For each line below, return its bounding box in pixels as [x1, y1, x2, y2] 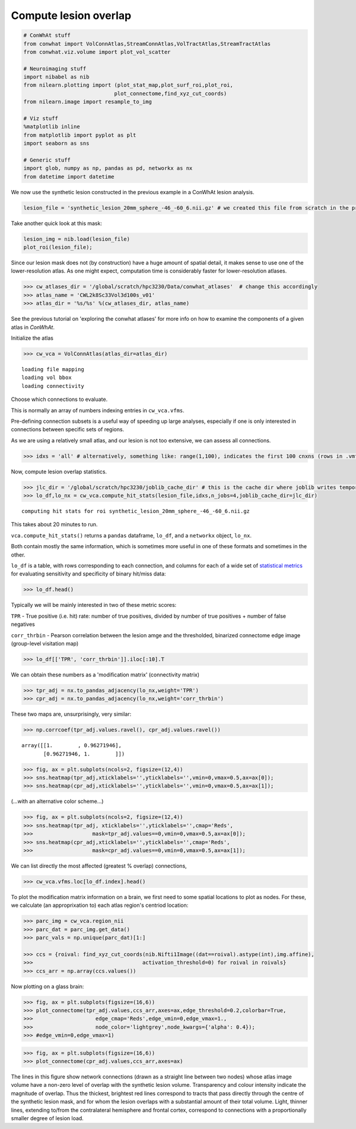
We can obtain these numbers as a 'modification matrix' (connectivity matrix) [11, 671, 200, 678]
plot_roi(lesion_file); [23, 244, 93, 251]
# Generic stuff [23, 157, 71, 163]
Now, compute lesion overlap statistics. [11, 468, 107, 475]
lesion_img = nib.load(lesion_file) [23, 235, 131, 242]
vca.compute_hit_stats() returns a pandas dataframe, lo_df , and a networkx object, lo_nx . [11, 532, 252, 539]
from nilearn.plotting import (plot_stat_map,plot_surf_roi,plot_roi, [23, 82, 234, 88]
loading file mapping [21, 366, 84, 372]
